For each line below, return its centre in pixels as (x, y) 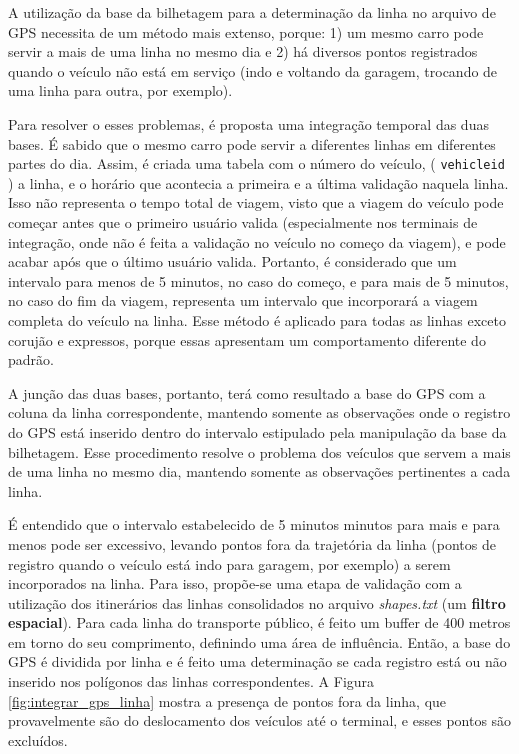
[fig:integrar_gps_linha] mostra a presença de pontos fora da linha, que (227, 700)
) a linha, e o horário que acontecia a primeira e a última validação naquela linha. (258, 182)
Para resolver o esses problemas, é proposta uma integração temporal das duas (248, 123)
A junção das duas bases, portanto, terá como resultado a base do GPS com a (247, 392)
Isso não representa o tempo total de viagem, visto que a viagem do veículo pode (256, 202)
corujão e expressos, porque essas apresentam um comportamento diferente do (247, 339)
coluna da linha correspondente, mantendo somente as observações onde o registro (259, 412)
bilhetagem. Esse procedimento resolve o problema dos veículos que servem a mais (259, 451)
